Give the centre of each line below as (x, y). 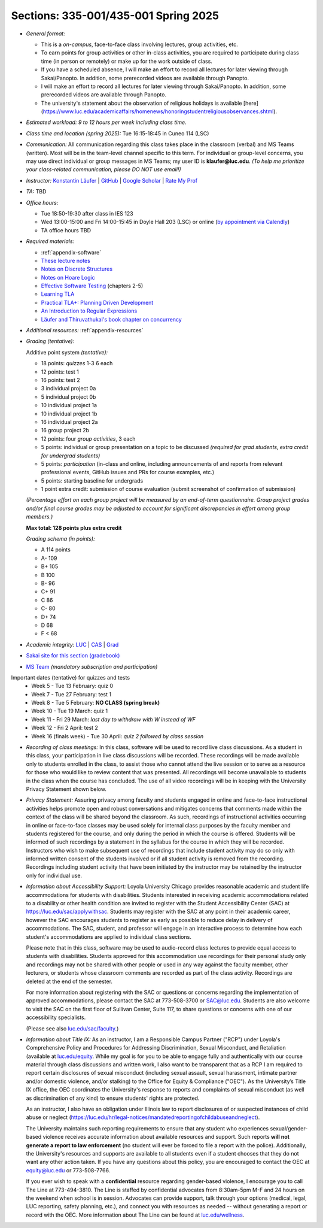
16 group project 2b (65, 430)
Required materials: (50, 241)
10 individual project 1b (69, 414)
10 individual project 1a (69, 405)
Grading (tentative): (50, 341)
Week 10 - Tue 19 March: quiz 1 (69, 711)
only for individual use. (54, 875)
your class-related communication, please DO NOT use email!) (104, 169)
